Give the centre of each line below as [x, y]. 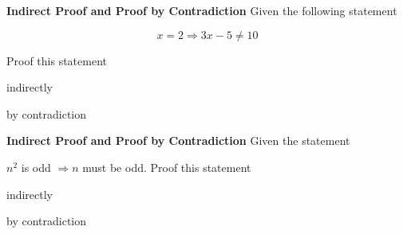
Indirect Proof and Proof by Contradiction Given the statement [178, 140]
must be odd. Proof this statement [167, 167]
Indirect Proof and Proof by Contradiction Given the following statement [202, 10]
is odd [36, 167]
